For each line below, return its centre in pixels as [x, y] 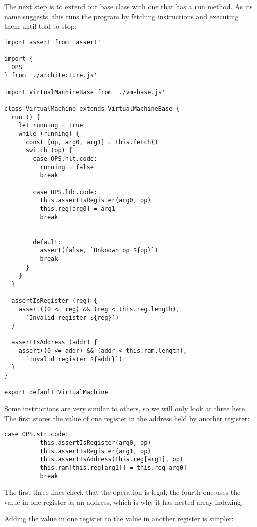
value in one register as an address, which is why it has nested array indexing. [124, 502]
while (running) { [49, 134]
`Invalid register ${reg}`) [72, 317]
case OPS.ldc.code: [65, 192]
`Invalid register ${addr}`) [74, 359]
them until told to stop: [40, 26]
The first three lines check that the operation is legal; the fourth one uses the [122, 492]
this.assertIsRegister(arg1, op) [95, 451]
